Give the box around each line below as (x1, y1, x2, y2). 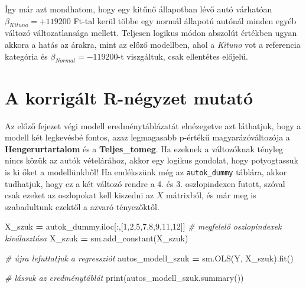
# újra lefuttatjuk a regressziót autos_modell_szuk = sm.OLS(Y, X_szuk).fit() (5, 251, 294, 264)
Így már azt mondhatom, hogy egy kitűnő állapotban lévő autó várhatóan (5, 3, 272, 15)
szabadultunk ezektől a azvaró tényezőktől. (5, 200, 159, 212)
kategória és (5, 50, 48, 62)
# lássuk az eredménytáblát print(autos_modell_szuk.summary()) (5, 271, 244, 284)
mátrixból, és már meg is (166, 189, 256, 201)
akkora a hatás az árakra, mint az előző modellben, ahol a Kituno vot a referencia (5, 38, 301, 50)
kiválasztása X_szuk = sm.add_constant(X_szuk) (5, 231, 188, 244)
